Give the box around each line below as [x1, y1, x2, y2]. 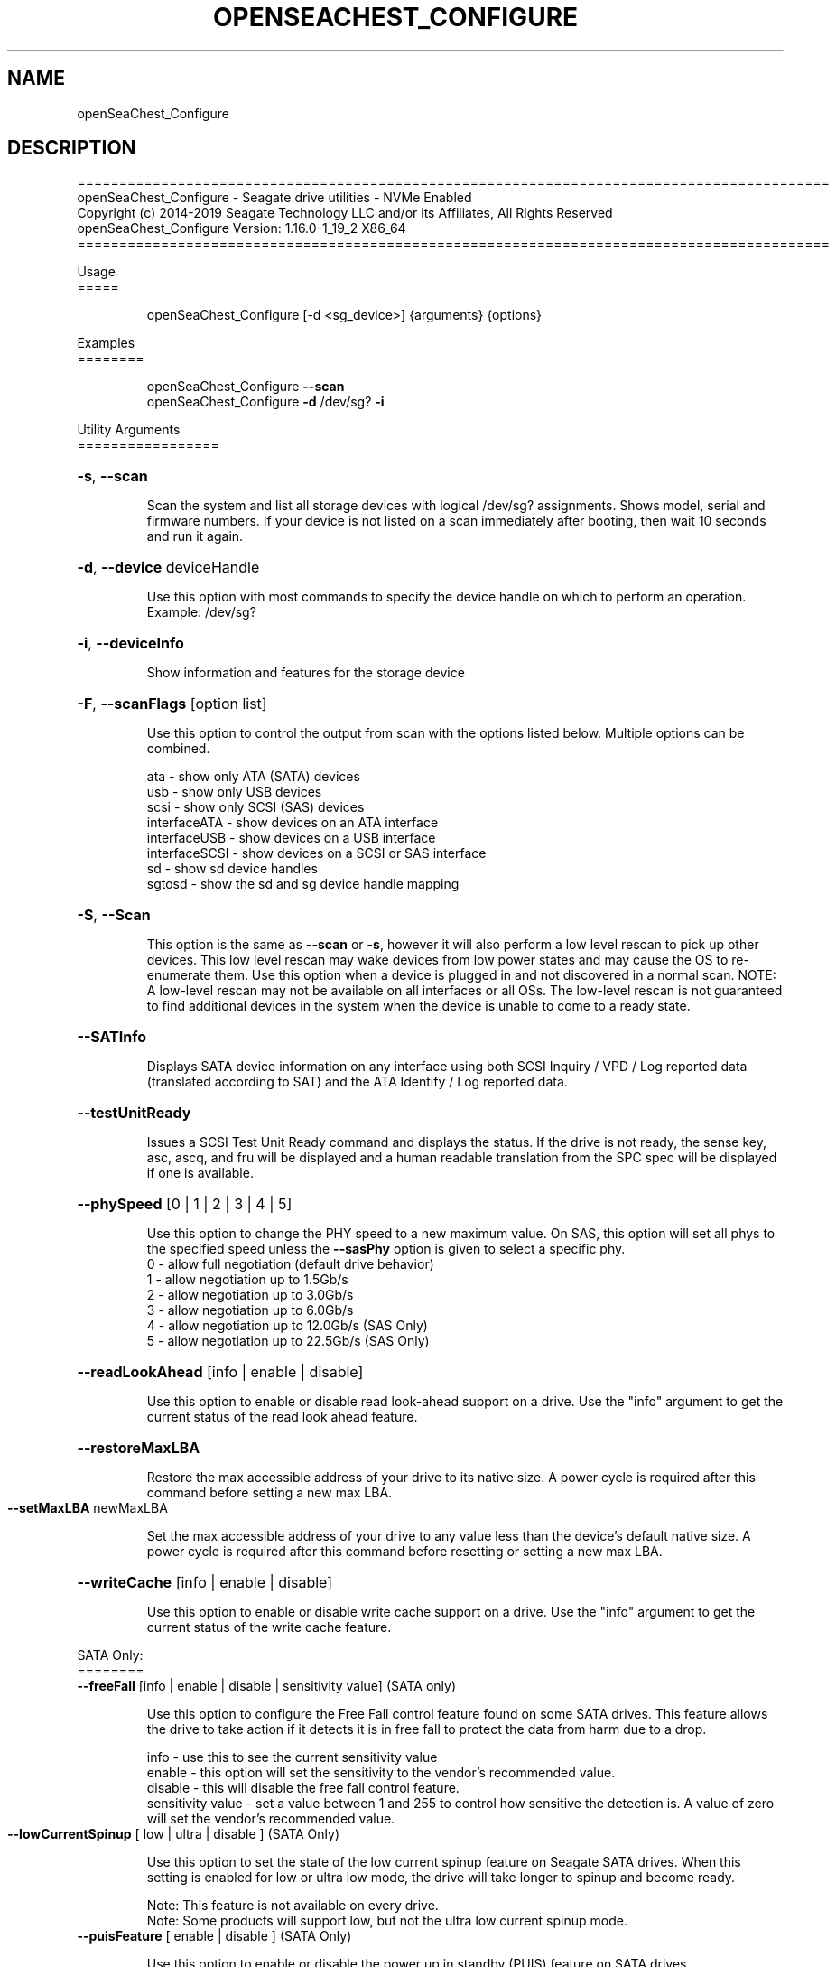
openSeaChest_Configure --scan [146, 378, 345, 395]
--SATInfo [77, 1028, 147, 1047]
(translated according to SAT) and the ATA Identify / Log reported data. [146, 1074, 568, 1090]
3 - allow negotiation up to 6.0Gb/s [146, 1302, 354, 1319]
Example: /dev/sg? [146, 604, 256, 620]
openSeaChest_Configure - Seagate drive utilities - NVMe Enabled [77, 190, 472, 206]
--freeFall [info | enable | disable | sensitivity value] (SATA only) [77, 1678, 457, 1694]
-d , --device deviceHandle [77, 558, 260, 577]
